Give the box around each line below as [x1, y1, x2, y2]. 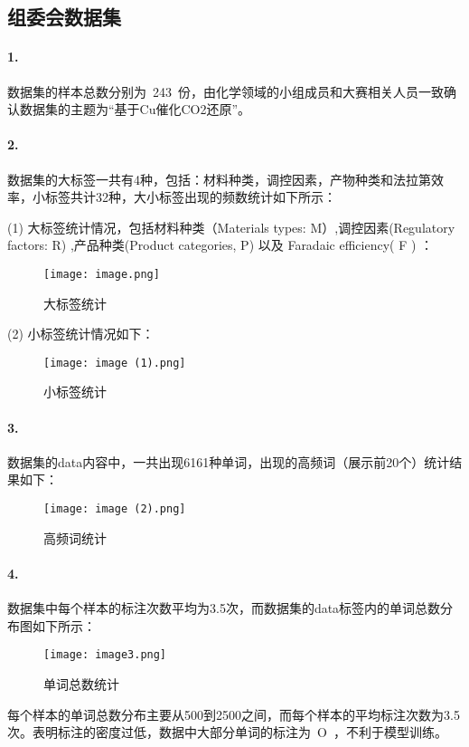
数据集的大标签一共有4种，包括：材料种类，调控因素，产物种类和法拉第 [7, 169, 431, 188]
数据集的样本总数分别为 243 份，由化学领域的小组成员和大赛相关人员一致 [7, 81, 444, 101]
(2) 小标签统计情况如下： [7, 324, 155, 343]
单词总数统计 [43, 674, 119, 693]
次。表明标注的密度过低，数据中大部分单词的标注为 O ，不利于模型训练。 [7, 723, 447, 742]
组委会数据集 [7, 3, 121, 31]
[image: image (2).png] [43, 503, 186, 516]
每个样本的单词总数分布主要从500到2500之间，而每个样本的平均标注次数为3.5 [7, 704, 460, 723]
